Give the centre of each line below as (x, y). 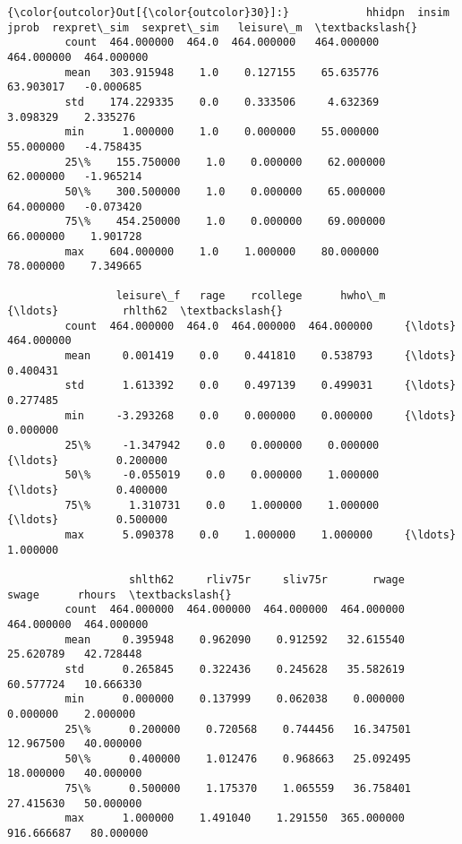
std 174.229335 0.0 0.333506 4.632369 (222, 102)
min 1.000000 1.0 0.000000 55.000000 (222, 132)
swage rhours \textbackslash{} (120, 594)
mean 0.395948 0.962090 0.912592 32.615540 (235, 639)
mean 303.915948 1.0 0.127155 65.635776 (222, 72)
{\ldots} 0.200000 (87, 460)
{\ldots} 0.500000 (87, 520)
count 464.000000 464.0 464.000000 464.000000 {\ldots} (261, 326)
